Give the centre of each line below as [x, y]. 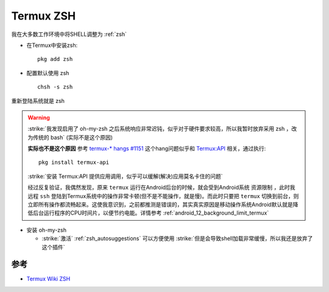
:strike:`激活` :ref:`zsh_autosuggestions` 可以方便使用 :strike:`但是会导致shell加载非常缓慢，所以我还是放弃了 [177, 238]
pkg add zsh [55, 59]
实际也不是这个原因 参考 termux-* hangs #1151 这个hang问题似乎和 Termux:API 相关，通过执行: [147, 149]
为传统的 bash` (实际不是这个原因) [70, 137]
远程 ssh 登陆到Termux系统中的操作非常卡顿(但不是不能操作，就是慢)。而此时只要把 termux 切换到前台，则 [163, 196]
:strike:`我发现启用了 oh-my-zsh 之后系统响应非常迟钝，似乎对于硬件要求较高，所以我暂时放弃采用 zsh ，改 [162, 129]
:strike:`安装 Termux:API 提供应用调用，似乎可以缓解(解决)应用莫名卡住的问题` [125, 176]
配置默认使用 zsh [48, 73]
